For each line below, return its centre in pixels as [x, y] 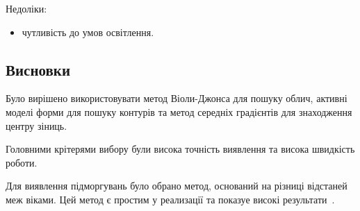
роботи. [22, 162]
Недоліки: [26, 8]
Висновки [38, 69]
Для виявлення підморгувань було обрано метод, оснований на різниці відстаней [177, 186]
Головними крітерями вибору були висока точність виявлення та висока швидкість [180, 149]
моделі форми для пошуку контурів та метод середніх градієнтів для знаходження [179, 111]
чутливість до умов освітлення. [88, 32]
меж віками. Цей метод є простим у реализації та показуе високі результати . [170, 199]
